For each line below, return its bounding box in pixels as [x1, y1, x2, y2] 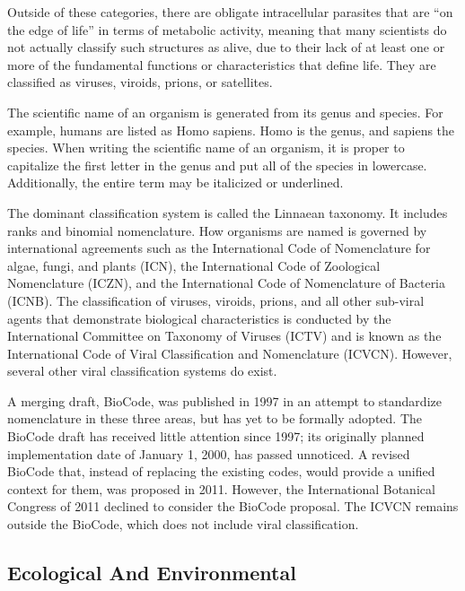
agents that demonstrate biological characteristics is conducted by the [7, 309, 391, 327]
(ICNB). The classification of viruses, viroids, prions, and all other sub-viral [7, 291, 425, 309]
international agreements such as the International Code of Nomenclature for [7, 239, 431, 257]
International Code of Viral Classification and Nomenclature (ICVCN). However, [7, 343, 452, 362]
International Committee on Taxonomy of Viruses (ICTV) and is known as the [7, 326, 442, 345]
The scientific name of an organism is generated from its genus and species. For [7, 102, 443, 121]
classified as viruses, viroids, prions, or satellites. [7, 73, 273, 91]
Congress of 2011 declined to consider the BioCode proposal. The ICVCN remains [7, 497, 459, 516]
